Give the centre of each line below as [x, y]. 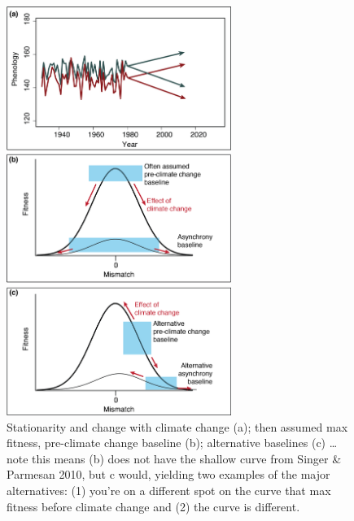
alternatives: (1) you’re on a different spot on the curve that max [169, 490]
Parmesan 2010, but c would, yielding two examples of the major [168, 474]
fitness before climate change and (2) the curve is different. [153, 506]
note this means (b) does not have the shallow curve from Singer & [174, 458]
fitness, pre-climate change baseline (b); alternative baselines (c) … [172, 443]
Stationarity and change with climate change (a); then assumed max [177, 426]
